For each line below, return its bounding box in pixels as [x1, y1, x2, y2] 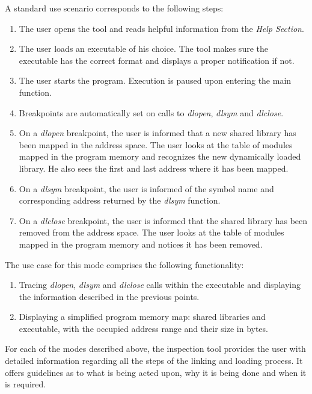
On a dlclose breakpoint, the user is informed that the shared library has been [19, 214, 308, 227]
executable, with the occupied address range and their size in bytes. [19, 322, 268, 334]
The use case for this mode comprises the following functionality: [5, 258, 244, 270]
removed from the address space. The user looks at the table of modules [19, 226, 284, 239]
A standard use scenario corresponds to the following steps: [5, 2, 224, 14]
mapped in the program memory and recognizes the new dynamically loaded [19, 150, 301, 163]
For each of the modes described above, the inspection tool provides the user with [5, 342, 306, 355]
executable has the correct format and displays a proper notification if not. [19, 54, 295, 66]
